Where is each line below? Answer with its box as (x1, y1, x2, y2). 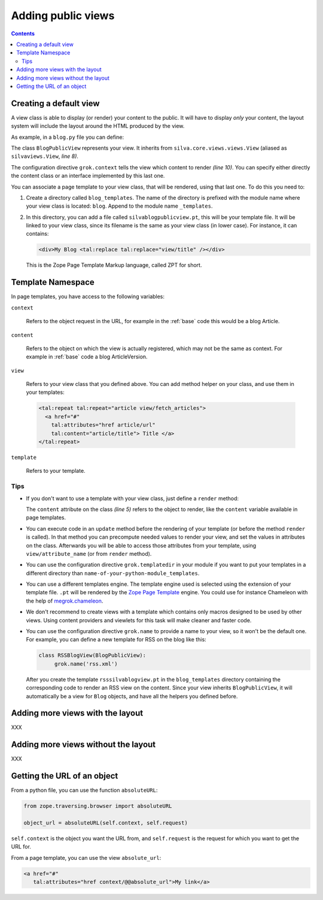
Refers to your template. (26, 467, 86, 475)
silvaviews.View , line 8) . (11, 153, 79, 160)
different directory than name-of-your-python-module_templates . (26, 569, 200, 577)
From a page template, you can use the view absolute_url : (11, 854, 161, 861)
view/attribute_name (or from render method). (26, 550, 152, 557)
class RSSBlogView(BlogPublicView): (38, 652, 147, 659)
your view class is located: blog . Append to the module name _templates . (26, 202, 213, 209)
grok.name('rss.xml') (54, 660, 118, 667)
